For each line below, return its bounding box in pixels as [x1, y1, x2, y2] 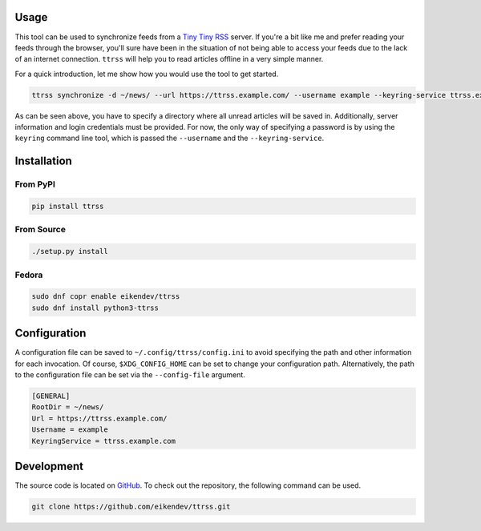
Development [14, 459, 84, 473]
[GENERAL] [31, 391, 71, 400]
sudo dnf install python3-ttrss [31, 303, 160, 312]
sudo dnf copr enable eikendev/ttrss [31, 292, 180, 301]
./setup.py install [31, 247, 108, 256]
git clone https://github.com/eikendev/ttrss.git [31, 501, 231, 511]
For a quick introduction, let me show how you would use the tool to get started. [14, 69, 279, 78]
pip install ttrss [31, 202, 104, 211]
